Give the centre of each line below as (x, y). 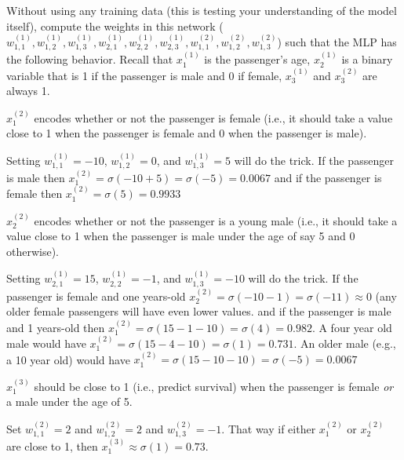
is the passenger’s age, (257, 59)
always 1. (28, 91)
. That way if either (269, 428)
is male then (36, 177)
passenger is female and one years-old (96, 296)
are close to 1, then (52, 445)
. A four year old (352, 327)
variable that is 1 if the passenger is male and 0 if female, (144, 75)
